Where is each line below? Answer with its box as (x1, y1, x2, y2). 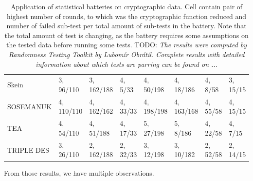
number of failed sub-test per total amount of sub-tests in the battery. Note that (6, 20, 247, 31)
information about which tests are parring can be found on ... (36, 59, 217, 69)
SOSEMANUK (7, 101, 52, 111)
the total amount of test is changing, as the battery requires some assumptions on (4, 30, 249, 40)
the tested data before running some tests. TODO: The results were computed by (6, 40, 247, 50)
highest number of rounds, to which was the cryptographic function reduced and (7, 11, 247, 21)
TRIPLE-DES (7, 144, 49, 155)
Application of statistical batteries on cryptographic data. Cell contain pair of (11, 1, 243, 11)
